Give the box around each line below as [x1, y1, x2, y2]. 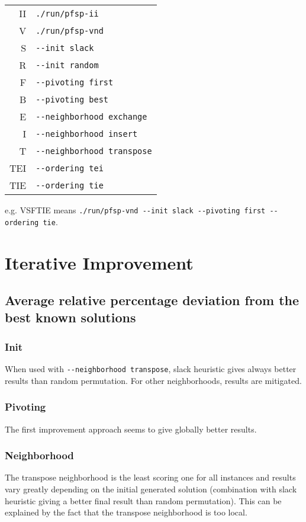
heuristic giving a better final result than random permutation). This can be [5, 494, 282, 507]
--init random [36, 60, 99, 70]
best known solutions [5, 308, 136, 326]
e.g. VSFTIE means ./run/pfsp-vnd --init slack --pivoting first [5, 204, 266, 216]
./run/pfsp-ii [36, 8, 99, 18]
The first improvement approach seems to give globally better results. [5, 422, 257, 435]
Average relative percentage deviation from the [5, 291, 299, 309]
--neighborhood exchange [36, 111, 147, 121]
